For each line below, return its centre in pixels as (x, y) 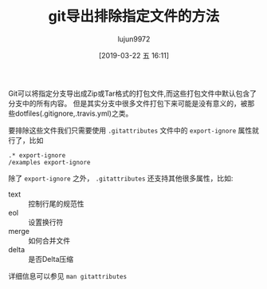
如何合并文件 (49, 240)
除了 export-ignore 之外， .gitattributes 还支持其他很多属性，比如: (121, 178)
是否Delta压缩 (51, 259)
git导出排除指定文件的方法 (134, 16)
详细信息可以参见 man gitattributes (68, 275)
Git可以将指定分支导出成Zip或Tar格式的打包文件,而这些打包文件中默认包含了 (133, 93)
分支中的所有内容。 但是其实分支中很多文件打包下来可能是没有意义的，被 (128, 103)
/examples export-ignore (49, 162)
